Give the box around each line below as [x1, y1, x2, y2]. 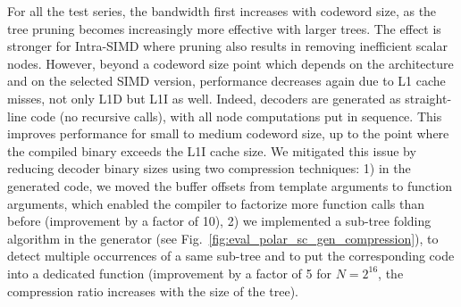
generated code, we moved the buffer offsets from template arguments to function [7, 176, 453, 195]
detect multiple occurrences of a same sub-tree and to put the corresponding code [7, 246, 455, 265]
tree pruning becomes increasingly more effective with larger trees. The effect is [7, 19, 441, 37]
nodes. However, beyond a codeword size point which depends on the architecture [7, 54, 454, 72]
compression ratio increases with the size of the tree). [7, 281, 298, 300]
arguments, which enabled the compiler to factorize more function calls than [7, 194, 424, 212]
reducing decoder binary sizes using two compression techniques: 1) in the [7, 159, 411, 178]
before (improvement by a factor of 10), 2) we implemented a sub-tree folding [7, 212, 432, 230]
